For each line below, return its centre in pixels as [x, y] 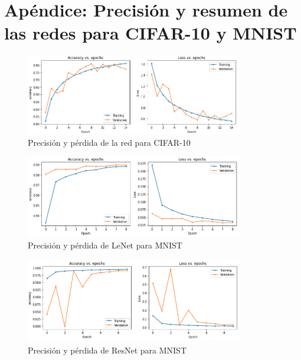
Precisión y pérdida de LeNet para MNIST [105, 245]
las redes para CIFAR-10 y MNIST [150, 33]
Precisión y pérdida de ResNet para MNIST [107, 350]
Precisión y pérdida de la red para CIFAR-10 [109, 143]
